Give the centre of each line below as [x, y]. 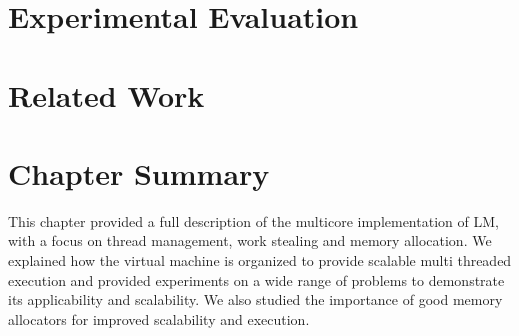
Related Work [106, 94]
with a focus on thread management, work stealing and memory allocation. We [250, 240]
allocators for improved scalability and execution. [159, 318]
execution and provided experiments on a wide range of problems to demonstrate [256, 279]
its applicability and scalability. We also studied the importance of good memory [255, 299]
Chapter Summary [139, 172]
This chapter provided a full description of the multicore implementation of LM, [253, 220]
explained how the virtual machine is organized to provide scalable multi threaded [260, 260]
